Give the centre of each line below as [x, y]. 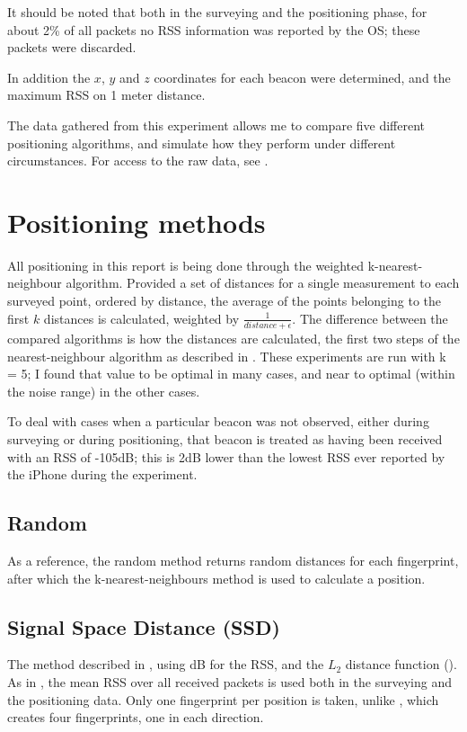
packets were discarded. [72, 47]
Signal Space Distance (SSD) [144, 626]
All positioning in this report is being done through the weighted [186, 265]
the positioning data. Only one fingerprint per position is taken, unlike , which [223, 699]
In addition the [49, 77]
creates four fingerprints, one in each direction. [136, 717]
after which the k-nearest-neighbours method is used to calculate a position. [216, 578]
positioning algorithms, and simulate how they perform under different [202, 143]
